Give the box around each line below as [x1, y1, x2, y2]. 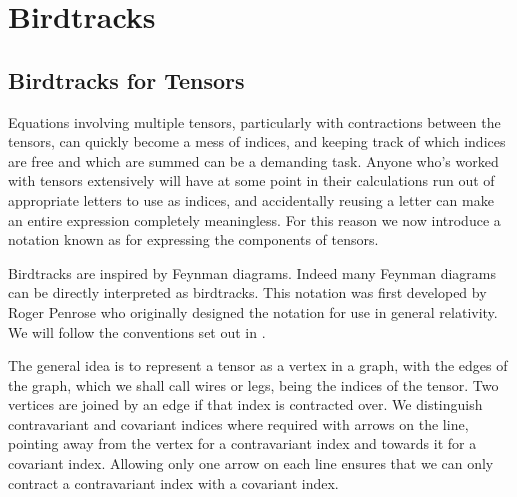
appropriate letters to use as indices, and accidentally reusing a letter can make [8, 189, 494, 210]
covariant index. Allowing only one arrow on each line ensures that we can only [8, 453, 494, 474]
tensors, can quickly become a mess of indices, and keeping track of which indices [8, 131, 506, 152]
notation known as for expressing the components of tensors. [8, 229, 379, 250]
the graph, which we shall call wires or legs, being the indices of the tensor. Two [8, 374, 499, 395]
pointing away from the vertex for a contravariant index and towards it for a [8, 433, 477, 454]
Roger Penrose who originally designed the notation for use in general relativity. [8, 301, 498, 322]
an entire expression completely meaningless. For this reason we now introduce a [8, 209, 501, 230]
